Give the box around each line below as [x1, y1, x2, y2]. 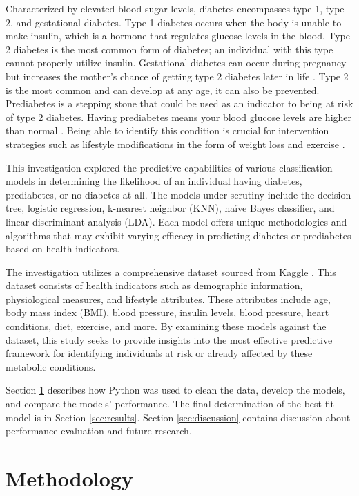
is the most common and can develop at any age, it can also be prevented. [6, 82, 320, 97]
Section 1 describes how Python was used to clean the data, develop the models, [6, 383, 345, 397]
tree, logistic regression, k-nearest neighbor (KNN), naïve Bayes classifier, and [6, 201, 335, 215]
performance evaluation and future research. [6, 423, 192, 438]
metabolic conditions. [6, 359, 96, 374]
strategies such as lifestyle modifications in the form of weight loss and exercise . [6, 136, 345, 151]
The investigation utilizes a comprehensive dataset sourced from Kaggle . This [6, 264, 336, 279]
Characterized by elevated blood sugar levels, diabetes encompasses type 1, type [6, 1, 345, 15]
